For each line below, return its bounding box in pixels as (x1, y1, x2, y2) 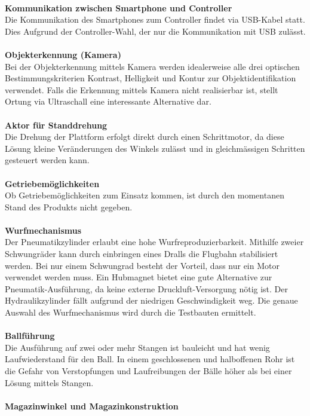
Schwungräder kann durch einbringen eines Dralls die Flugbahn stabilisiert (5, 247, 278, 260)
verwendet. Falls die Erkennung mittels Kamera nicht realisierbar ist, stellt (5, 83, 278, 96)
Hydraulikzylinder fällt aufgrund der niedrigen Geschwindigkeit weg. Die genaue (5, 294, 298, 307)
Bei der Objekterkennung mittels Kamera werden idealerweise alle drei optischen (5, 60, 300, 72)
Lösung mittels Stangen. (5, 376, 94, 389)
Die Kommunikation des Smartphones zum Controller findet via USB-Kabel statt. (5, 13, 305, 26)
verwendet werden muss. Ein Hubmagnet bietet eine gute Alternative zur (5, 271, 272, 283)
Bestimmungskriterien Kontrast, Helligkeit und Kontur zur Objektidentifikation (5, 72, 296, 84)
